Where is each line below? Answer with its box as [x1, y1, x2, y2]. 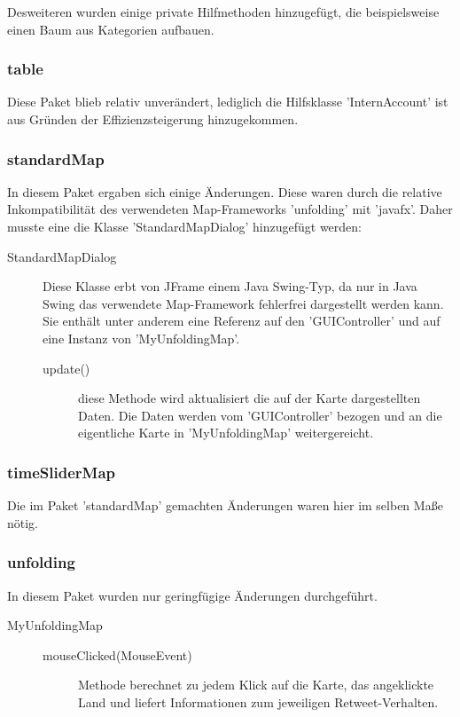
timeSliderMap [7, 461, 116, 483]
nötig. [7, 513, 39, 532]
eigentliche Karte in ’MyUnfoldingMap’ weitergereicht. [78, 423, 374, 442]
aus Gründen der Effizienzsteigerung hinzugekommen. [7, 110, 299, 128]
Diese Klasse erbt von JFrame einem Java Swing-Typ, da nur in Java [43, 277, 417, 295]
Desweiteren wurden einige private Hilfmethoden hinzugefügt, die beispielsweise [7, 3, 440, 20]
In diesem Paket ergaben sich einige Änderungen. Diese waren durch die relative [7, 182, 442, 201]
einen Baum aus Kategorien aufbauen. [7, 20, 214, 38]
